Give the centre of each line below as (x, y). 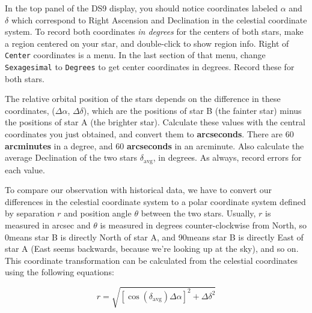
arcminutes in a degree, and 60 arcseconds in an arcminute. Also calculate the (154, 145)
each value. (25, 169)
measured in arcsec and (48, 225)
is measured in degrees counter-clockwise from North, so (203, 225)
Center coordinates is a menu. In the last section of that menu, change (135, 55)
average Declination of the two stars (71, 157)
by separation (30, 213)
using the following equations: (60, 272)
